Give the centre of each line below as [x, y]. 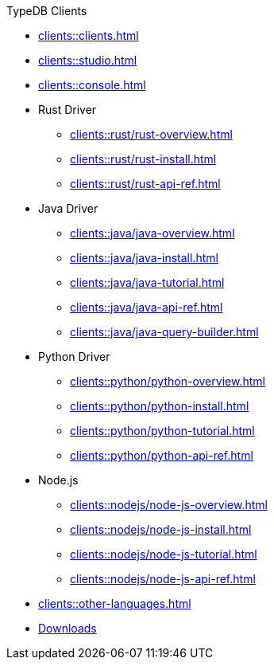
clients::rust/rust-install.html [143, 159]
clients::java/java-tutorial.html [147, 282]
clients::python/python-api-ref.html [162, 455]
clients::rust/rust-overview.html [151, 134]
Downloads [68, 628]
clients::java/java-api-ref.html [147, 307]
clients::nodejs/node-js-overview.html [169, 505]
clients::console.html [92, 85]
